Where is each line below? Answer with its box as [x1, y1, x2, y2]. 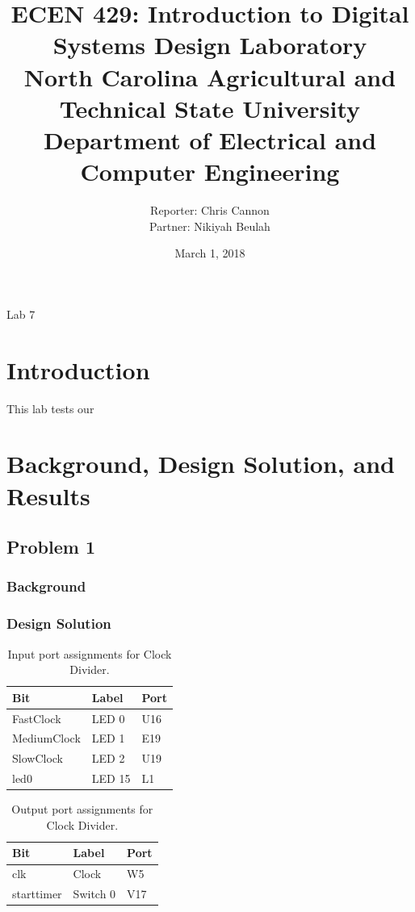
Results [6, 479, 90, 512]
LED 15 [91, 770, 131, 787]
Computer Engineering [80, 155, 340, 188]
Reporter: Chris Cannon [150, 202, 270, 219]
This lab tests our [6, 400, 94, 416]
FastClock [12, 709, 61, 726]
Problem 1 [6, 534, 95, 559]
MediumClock [12, 730, 81, 747]
